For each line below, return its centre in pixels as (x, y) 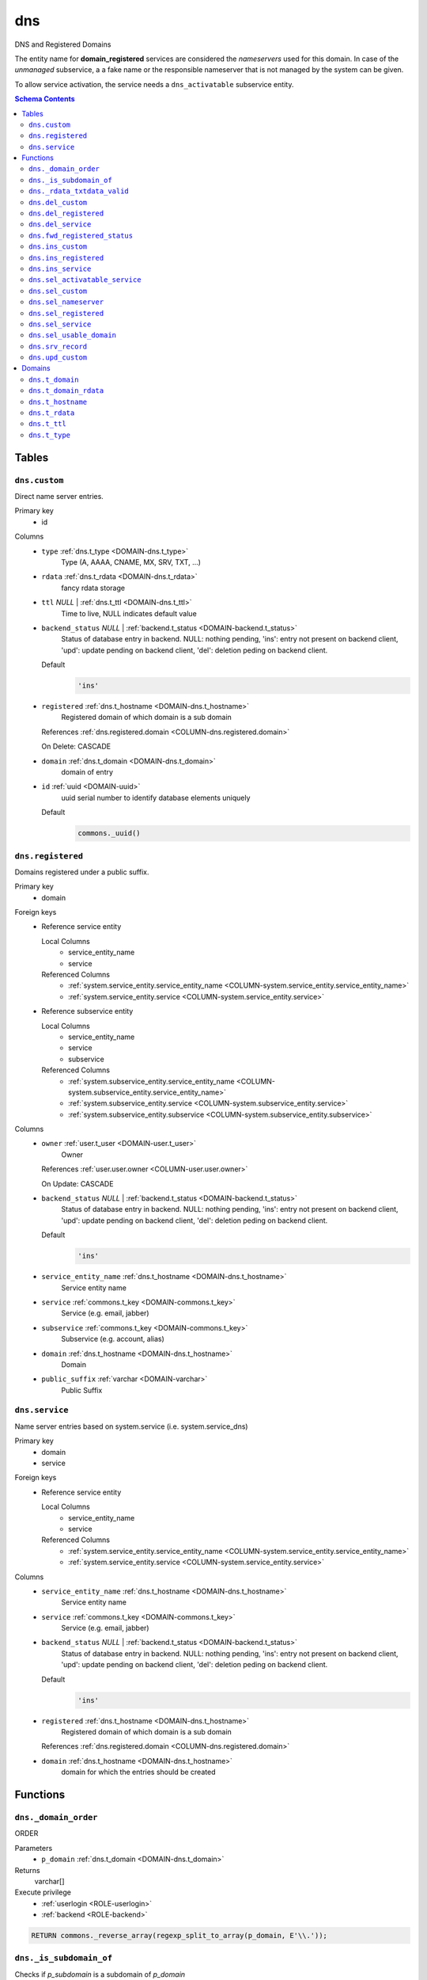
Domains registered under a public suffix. (82, 872)
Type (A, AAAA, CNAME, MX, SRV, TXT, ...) (131, 562)
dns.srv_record (58, 346)
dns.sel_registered (66, 313)
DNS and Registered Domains (63, 44)
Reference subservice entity (87, 1011)
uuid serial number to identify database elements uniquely (156, 798)
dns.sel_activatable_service (85, 280)
